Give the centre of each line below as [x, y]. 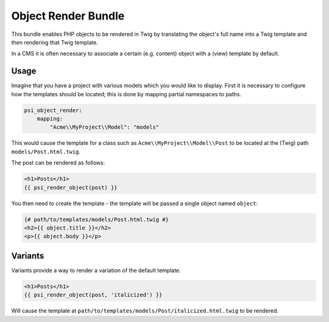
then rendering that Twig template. [55, 42]
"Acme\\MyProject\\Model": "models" [104, 127]
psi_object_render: [53, 110]
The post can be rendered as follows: [58, 163]
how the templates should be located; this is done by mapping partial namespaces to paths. [126, 94]
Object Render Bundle [68, 16]
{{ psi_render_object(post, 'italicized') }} [93, 295]
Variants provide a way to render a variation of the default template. [96, 270]
